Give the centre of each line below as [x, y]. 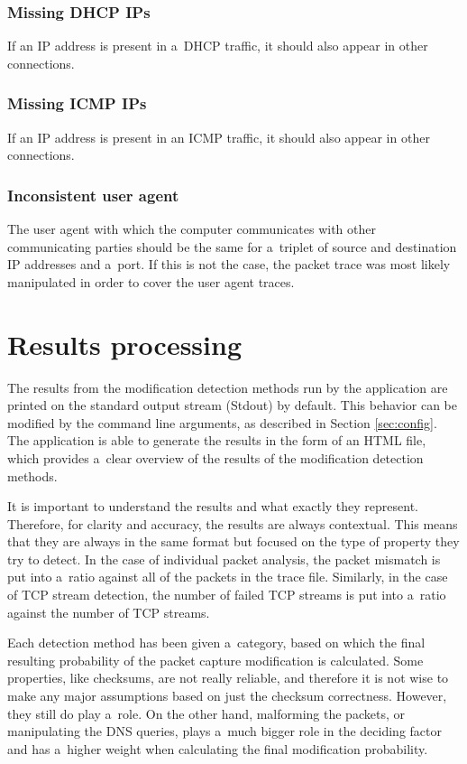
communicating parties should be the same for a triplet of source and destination [232, 246]
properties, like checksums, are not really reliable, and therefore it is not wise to [228, 678]
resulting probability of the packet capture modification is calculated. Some [215, 660]
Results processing [124, 344]
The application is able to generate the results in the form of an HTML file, [217, 440]
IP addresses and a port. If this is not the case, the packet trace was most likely [229, 264]
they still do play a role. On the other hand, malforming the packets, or [206, 713]
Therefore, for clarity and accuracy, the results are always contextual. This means [233, 523]
